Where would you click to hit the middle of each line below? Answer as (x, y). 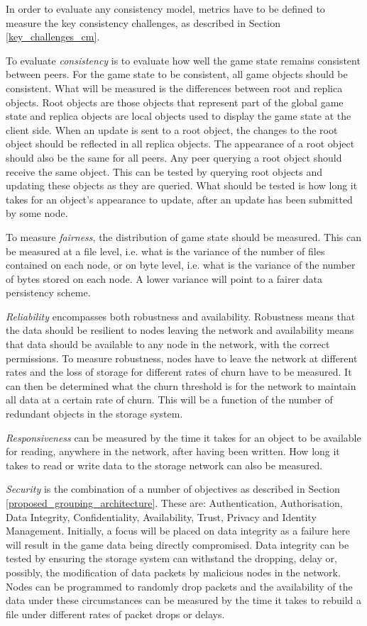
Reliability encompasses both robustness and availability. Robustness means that (181, 316)
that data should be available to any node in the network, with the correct (168, 344)
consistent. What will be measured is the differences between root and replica (174, 88)
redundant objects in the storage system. (94, 414)
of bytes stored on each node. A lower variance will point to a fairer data (164, 278)
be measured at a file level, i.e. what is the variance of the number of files (165, 251)
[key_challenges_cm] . (53, 37)
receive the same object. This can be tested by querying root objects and (164, 171)
